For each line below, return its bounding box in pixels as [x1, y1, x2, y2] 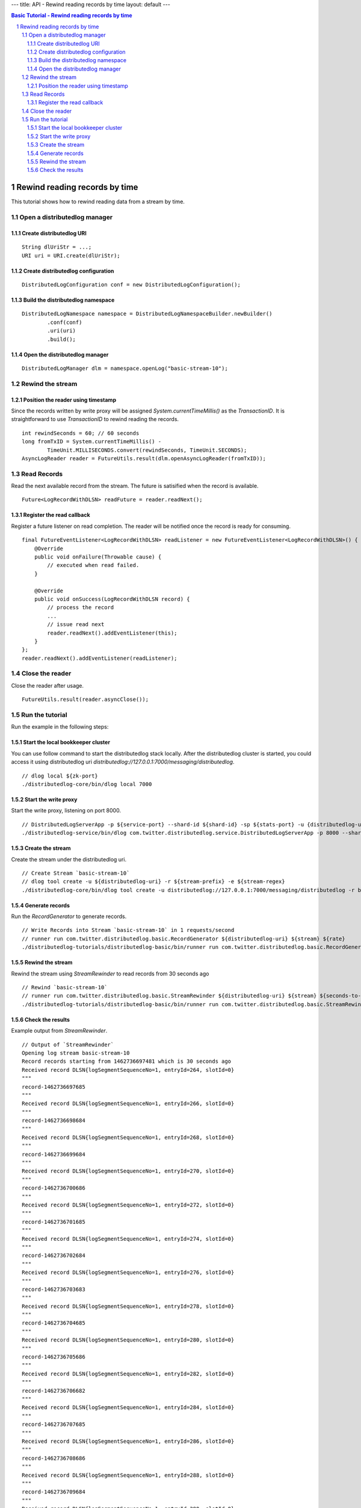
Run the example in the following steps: [11, 723, 109, 730]
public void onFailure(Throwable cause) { [34, 554, 162, 560]
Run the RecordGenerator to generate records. [11, 913, 127, 920]
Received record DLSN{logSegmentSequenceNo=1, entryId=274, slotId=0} [22, 1235, 235, 1242]
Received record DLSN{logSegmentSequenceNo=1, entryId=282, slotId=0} [22, 1370, 235, 1377]
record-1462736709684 [22, 1489, 85, 1495]
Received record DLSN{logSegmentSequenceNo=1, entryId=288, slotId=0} [22, 1472, 235, 1478]
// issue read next [47, 621, 105, 628]
